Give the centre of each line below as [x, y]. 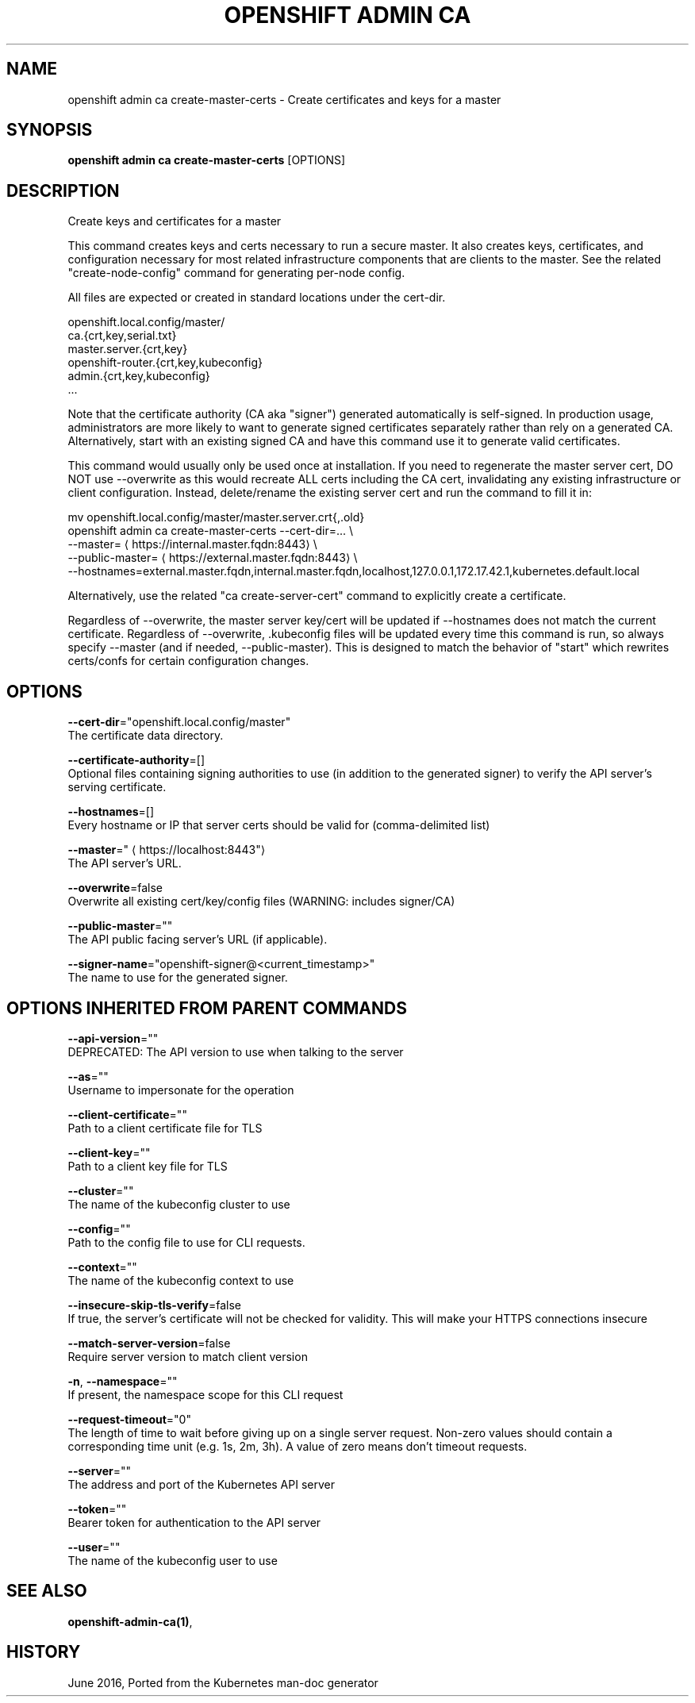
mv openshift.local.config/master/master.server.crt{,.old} [216, 517]
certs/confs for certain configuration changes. [188, 661]
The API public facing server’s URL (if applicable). [198, 940]
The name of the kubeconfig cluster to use [179, 1204]
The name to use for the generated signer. [178, 978]
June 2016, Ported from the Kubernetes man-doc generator [223, 1682]
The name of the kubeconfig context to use [181, 1280]
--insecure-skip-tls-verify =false [154, 1305]
